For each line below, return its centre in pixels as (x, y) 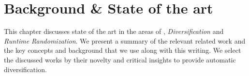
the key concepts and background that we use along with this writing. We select (123, 50)
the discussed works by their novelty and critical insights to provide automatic (120, 59)
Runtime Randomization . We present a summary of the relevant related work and (125, 40)
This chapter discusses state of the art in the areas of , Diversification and (114, 31)
